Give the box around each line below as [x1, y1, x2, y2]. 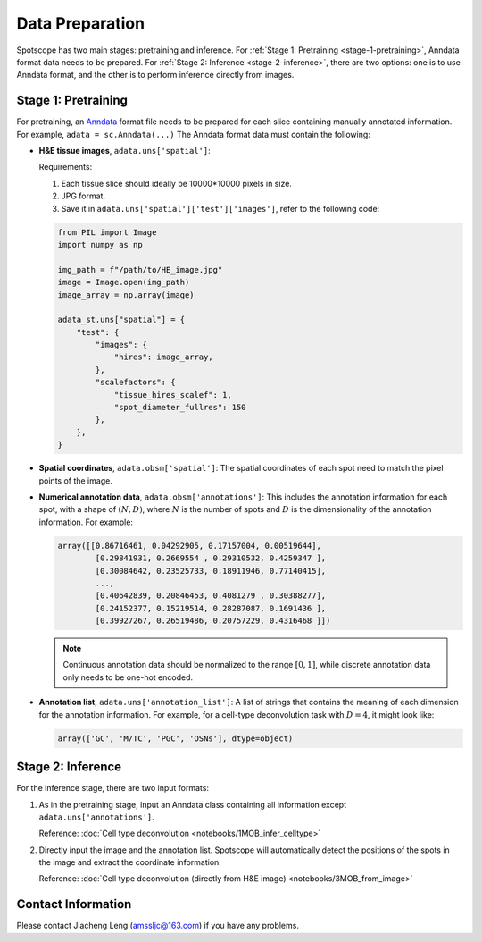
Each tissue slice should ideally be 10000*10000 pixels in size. [61, 178, 292, 189]
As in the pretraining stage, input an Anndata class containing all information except [38, 799, 347, 810]
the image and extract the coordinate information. [38, 857, 222, 868]
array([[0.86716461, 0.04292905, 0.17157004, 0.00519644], [57, 541, 321, 551]
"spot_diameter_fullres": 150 [113, 402, 246, 413]
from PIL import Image [57, 227, 157, 237]
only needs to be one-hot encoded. [62, 671, 194, 683]
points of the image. [38, 475, 113, 486]
